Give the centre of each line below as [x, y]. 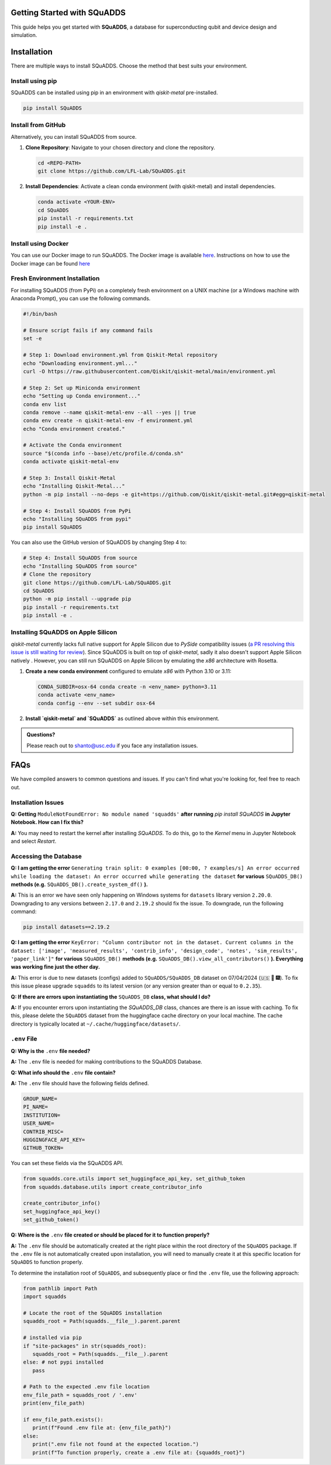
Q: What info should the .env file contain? [63, 1072]
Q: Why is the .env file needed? [51, 1051]
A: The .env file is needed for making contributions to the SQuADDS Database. [107, 1062]
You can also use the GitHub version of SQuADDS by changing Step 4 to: [99, 543]
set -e [32, 339]
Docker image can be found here [51, 263]
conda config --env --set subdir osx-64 [96, 703]
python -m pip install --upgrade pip [77, 599]
